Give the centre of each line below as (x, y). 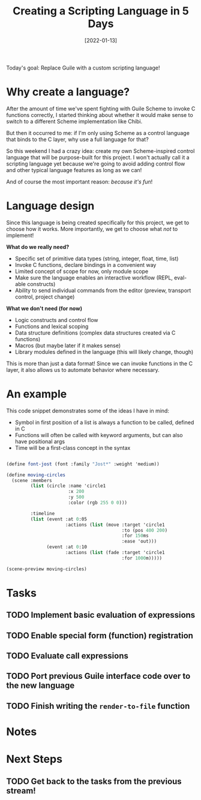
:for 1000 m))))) (142, 558)
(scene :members (32, 480)
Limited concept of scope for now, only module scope (82, 271)
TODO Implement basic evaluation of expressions (101, 615)
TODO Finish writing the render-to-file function (98, 706)
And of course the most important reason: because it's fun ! (79, 182)
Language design (50, 206)
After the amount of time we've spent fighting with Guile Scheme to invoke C (101, 109)
